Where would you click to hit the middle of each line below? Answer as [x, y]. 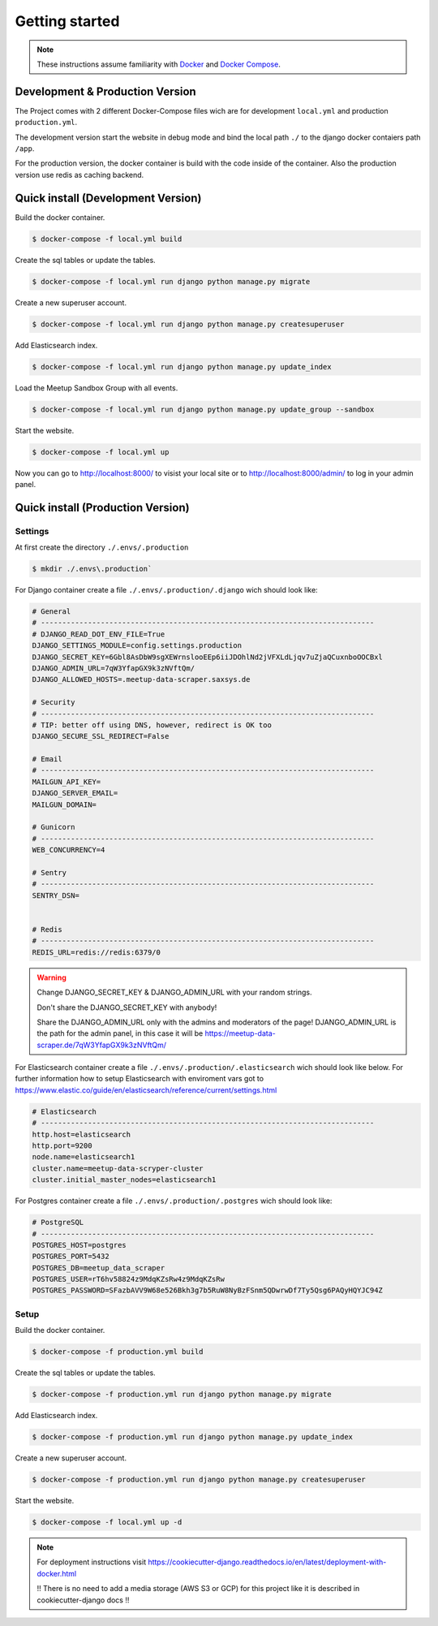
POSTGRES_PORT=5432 [71, 1257]
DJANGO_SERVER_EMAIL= [75, 793]
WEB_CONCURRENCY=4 [69, 850]
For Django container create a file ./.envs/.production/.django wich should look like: [166, 590]
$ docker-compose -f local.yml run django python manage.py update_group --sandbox [203, 409]
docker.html [57, 1573]
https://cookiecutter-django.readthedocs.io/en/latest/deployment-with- [267, 1562]
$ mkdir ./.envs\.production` [92, 569]
